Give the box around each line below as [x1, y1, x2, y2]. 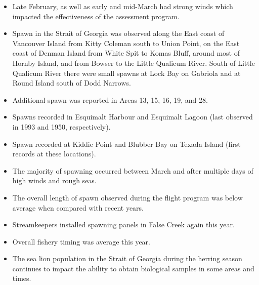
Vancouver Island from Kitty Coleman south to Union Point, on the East [12, 37, 240, 48]
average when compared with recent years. [12, 202, 144, 213]
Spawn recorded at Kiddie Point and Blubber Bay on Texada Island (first [12, 138, 241, 149]
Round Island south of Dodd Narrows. [12, 77, 131, 88]
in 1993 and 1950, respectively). [12, 121, 111, 132]
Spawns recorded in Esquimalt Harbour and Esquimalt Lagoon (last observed [12, 111, 253, 122]
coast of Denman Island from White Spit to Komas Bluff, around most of [12, 48, 240, 58]
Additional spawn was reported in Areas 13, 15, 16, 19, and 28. [12, 94, 208, 105]
